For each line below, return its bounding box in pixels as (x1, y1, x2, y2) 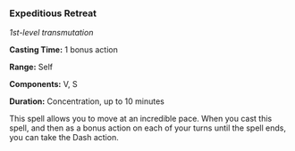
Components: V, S (9, 79, 78, 90)
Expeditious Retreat (9, 7, 97, 20)
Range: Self (9, 61, 54, 73)
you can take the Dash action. (9, 132, 119, 143)
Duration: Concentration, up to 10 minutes (9, 96, 165, 107)
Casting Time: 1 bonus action (9, 44, 118, 55)
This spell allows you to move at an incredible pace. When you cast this (9, 114, 273, 124)
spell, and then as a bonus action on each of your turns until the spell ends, (9, 123, 287, 133)
